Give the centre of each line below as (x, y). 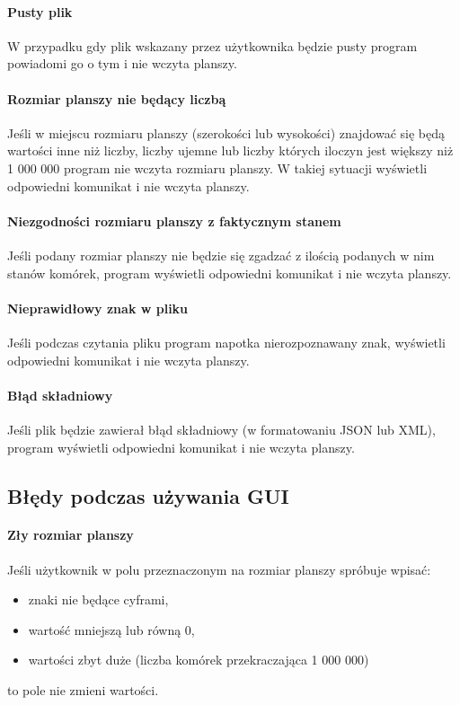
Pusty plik (40, 11)
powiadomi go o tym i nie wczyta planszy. (122, 63)
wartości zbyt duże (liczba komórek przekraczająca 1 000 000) (199, 660)
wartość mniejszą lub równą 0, (111, 629)
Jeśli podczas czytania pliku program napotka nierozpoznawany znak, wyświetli (226, 342)
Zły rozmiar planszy (71, 535)
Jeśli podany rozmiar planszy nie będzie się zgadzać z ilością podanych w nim (221, 255)
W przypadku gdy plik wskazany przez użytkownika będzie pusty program (212, 45)
